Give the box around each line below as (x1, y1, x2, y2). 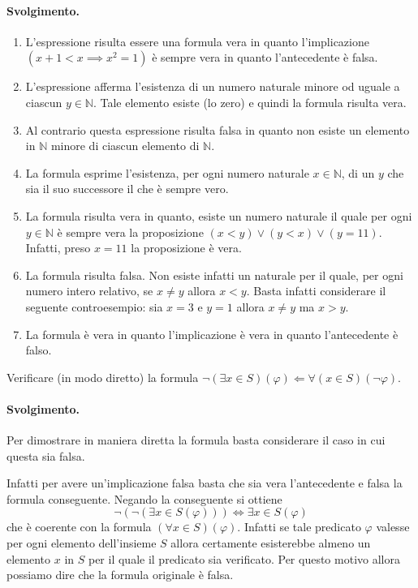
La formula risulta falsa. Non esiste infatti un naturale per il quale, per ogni (25, 266, 403, 283)
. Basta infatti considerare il (246, 282, 386, 299)
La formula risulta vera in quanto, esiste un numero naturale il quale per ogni (25, 207, 412, 224)
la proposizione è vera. (131, 239, 242, 256)
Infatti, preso (25, 239, 91, 256)
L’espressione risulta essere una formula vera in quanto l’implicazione (25, 32, 369, 49)
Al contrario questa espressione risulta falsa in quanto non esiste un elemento (25, 121, 410, 138)
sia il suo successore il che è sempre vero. (25, 180, 229, 197)
